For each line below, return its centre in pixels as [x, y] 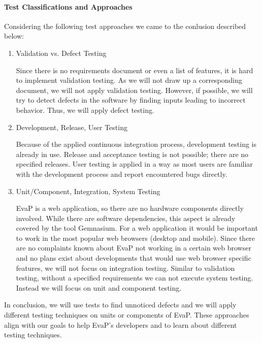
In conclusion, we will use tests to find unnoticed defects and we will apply [120, 305]
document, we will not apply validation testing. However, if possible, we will [134, 90]
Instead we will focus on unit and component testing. [99, 287]
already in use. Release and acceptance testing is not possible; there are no [132, 154]
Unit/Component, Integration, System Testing [88, 191]
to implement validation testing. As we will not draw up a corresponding [129, 80]
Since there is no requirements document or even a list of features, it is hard [135, 70]
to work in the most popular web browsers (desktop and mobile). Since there [136, 238]
